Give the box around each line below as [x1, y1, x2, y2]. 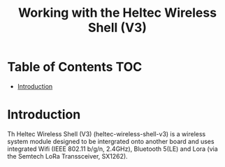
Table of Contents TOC [7, 59, 143, 75]
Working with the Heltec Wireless [17, 5, 217, 21]
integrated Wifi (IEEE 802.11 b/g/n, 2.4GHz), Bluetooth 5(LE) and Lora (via [7, 145, 218, 153]
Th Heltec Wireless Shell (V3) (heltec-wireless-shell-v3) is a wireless [7, 129, 206, 138]
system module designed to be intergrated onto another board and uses [7, 137, 215, 145]
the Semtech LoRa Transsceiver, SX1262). [7, 152, 128, 160]
